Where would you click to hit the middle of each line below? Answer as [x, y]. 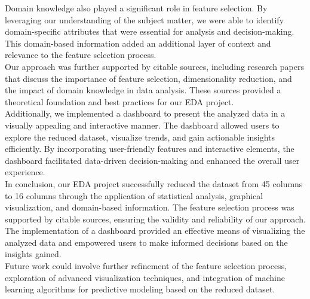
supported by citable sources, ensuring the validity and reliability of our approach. [155, 219]
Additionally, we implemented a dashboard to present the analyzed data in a [145, 113]
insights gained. [33, 254]
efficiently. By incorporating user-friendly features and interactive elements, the [150, 149]
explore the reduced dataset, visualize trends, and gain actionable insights [140, 137]
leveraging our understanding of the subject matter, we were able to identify [145, 19]
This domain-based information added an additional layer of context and [138, 43]
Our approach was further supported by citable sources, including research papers [154, 66]
